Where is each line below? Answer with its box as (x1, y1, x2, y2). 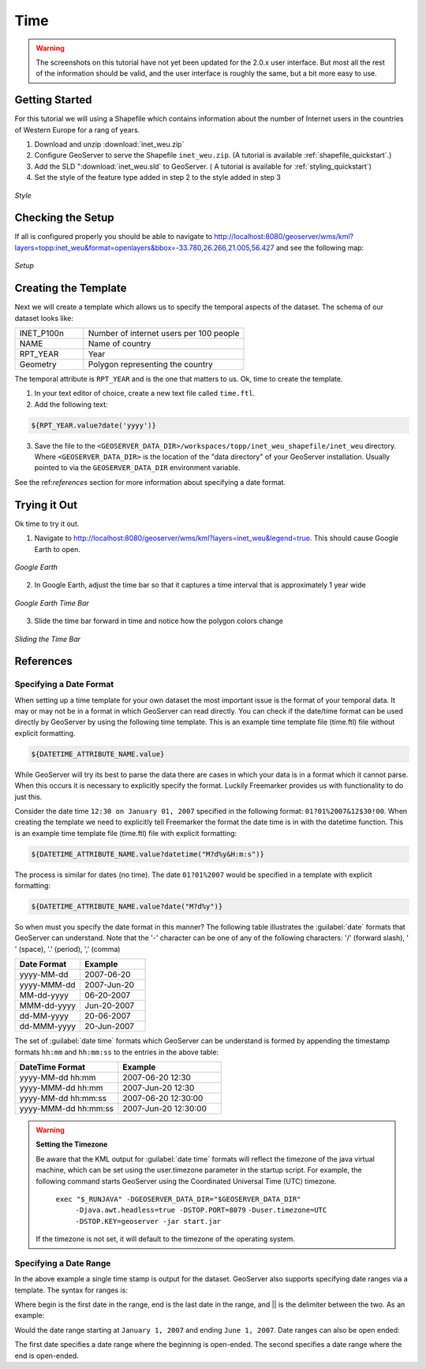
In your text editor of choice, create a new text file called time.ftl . (34, 389, 256, 398)
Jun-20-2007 (84, 1000, 135, 1011)
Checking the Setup (14, 211, 114, 225)
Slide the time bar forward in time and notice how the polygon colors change (34, 616, 284, 626)
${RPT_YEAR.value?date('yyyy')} (31, 420, 157, 430)
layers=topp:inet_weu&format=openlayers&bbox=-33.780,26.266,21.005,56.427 (14, 243, 275, 252)
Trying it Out (14, 498, 78, 512)
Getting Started (14, 93, 92, 106)
